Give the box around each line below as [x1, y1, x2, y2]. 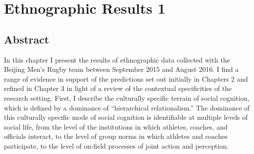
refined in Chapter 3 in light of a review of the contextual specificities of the [4, 83, 232, 93]
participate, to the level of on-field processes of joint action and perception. [4, 140, 229, 151]
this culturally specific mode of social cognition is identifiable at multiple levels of [4, 112, 248, 122]
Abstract [4, 31, 49, 46]
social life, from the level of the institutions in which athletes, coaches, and [4, 121, 228, 132]
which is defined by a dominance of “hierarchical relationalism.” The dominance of [4, 102, 250, 112]
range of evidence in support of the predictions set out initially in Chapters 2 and [4, 73, 248, 84]
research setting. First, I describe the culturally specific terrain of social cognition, [4, 92, 250, 103]
